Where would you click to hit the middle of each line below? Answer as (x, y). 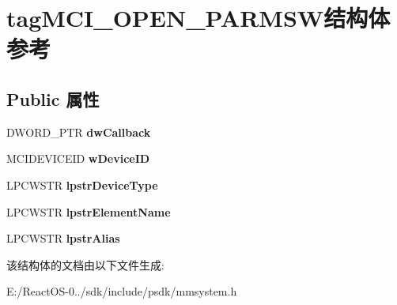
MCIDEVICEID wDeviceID (78, 158)
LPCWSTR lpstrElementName (89, 211)
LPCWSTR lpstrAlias (63, 238)
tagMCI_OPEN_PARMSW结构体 (198, 18)
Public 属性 (53, 98)
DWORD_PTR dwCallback (79, 132)
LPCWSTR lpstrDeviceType (82, 185)
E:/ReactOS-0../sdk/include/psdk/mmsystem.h (122, 291)
